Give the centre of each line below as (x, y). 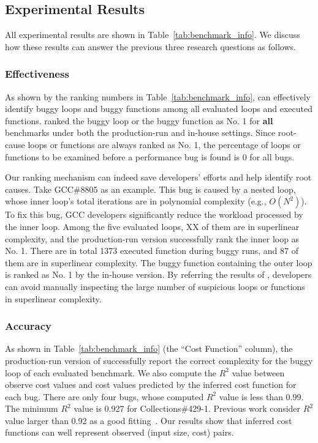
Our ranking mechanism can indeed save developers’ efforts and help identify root (158, 177)
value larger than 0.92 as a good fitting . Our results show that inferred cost (149, 420)
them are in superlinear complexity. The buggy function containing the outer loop (159, 262)
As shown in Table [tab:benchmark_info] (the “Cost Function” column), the (149, 348)
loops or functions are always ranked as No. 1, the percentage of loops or (164, 144)
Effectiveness (37, 74)
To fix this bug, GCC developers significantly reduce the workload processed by (154, 214)
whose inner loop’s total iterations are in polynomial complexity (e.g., (136, 201)
